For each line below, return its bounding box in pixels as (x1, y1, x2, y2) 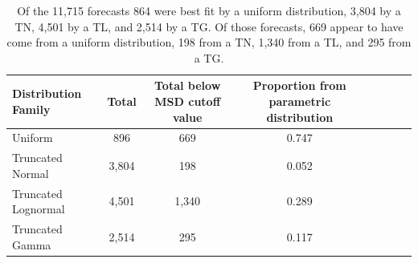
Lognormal (12, 200, 65, 217)
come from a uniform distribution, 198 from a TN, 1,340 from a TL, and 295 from (6, 34, 412, 51)
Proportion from (252, 77, 346, 94)
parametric (268, 92, 331, 109)
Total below (154, 77, 221, 94)
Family (12, 100, 51, 117)
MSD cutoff (154, 92, 221, 109)
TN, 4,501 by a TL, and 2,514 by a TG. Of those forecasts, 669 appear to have (14, 18, 404, 34)
